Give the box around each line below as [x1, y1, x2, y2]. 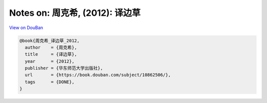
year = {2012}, [25, 58, 75, 64]
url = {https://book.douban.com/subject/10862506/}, [25, 72, 171, 78]
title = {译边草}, [25, 52, 77, 57]
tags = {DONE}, [25, 79, 75, 85]
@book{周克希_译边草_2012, [19, 37, 80, 43]
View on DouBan [9, 25, 44, 31]
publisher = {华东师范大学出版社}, [25, 66, 103, 71]
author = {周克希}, [25, 44, 77, 50]
